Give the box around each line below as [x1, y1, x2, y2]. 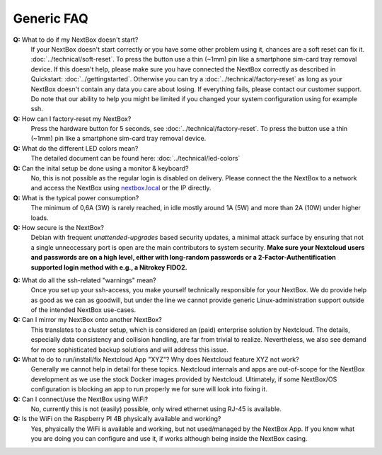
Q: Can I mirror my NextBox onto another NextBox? [13, 316, 162, 324]
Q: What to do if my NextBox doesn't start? [13, 35, 139, 44]
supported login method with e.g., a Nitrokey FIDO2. [30, 263, 187, 272]
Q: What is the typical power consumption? [13, 193, 139, 202]
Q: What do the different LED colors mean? [13, 144, 139, 152]
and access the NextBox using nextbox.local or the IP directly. [30, 184, 212, 192]
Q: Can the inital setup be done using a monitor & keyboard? [13, 163, 189, 173]
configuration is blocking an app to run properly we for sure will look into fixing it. [30, 385, 268, 393]
